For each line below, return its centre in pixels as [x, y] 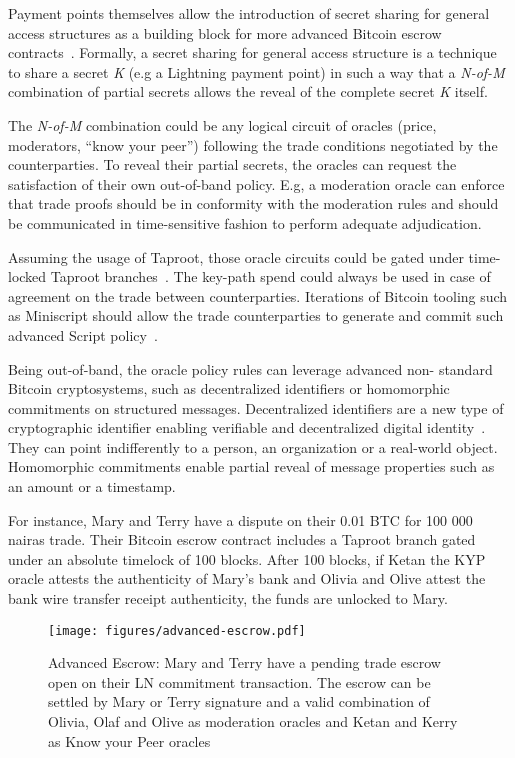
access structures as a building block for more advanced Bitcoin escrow [225, 32]
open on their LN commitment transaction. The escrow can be [239, 681]
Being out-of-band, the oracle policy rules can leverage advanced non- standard [250, 368]
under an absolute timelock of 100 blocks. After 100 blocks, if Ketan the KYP [247, 558]
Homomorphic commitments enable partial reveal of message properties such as [251, 466]
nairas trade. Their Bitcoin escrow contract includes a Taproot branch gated [242, 539]
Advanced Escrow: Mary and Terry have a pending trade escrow [244, 662]
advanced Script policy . [83, 334]
